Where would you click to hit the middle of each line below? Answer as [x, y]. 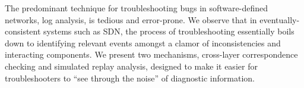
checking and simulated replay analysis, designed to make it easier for [131, 66]
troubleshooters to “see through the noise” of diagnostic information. [130, 78]
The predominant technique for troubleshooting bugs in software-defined [136, 8]
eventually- [280, 19]
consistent [23, 31]
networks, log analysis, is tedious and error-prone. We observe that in [131, 19]
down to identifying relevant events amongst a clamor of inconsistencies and [143, 43]
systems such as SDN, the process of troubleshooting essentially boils [169, 31]
